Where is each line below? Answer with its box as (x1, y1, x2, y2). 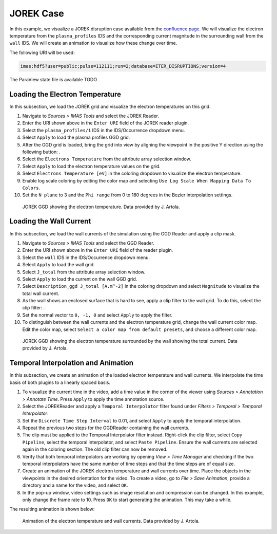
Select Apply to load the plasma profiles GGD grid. (22, 134, 130, 141)
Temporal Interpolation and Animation (9, 359, 133, 367)
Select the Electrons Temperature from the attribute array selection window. (22, 156, 192, 162)
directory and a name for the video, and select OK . (22, 482, 128, 488)
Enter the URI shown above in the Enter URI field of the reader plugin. (22, 247, 173, 253)
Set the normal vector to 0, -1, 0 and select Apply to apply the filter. (22, 311, 173, 318)
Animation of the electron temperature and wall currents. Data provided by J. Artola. (22, 518, 200, 524)
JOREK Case (9, 8, 64, 19)
